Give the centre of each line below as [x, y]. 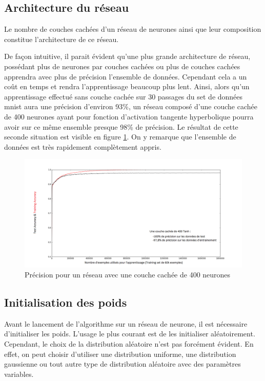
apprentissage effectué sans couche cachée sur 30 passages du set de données [124, 96]
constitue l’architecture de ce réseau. [62, 39]
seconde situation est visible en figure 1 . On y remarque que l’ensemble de [120, 137]
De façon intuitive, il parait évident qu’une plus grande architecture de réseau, [127, 56]
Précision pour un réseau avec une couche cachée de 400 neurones [128, 275]
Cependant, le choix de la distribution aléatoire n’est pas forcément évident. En [129, 344]
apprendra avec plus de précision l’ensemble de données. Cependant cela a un [126, 76]
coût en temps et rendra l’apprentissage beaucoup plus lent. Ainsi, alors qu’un [127, 86]
